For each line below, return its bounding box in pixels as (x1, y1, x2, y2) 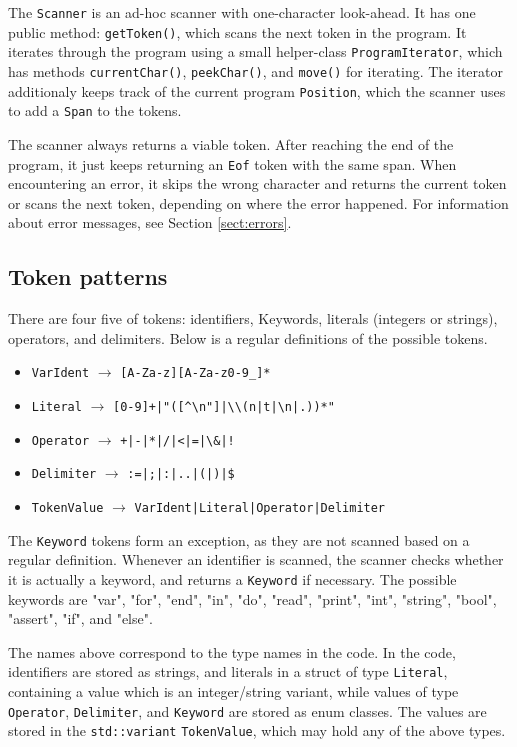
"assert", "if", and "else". (8, 608, 153, 629)
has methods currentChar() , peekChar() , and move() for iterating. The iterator (8, 60, 503, 81)
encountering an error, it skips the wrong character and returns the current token (8, 173, 507, 194)
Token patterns (8, 261, 168, 292)
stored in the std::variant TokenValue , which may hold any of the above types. (8, 720, 506, 741)
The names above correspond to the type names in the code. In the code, (8, 641, 456, 662)
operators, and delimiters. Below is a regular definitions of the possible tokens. (8, 327, 488, 348)
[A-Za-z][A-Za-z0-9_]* (120, 366, 271, 381)
